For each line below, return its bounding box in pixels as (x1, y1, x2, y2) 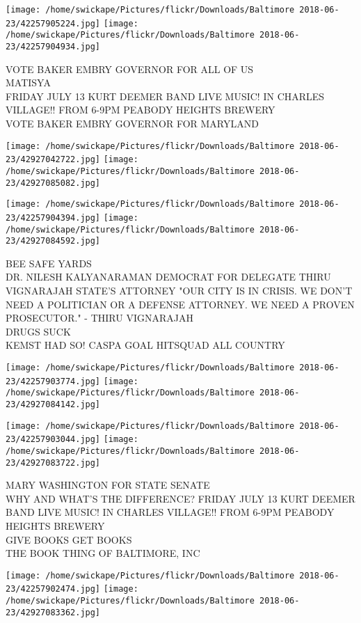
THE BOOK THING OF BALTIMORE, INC (6, 546, 200, 560)
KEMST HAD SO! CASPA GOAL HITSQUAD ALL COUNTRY (6, 338, 285, 352)
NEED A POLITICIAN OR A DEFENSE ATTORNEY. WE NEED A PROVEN (6, 297, 355, 311)
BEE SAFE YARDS (6, 255, 92, 270)
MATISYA (6, 75, 51, 90)
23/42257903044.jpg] (6, 434, 101, 445)
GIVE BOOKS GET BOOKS (6, 532, 132, 546)
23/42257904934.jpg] (6, 41, 101, 52)
